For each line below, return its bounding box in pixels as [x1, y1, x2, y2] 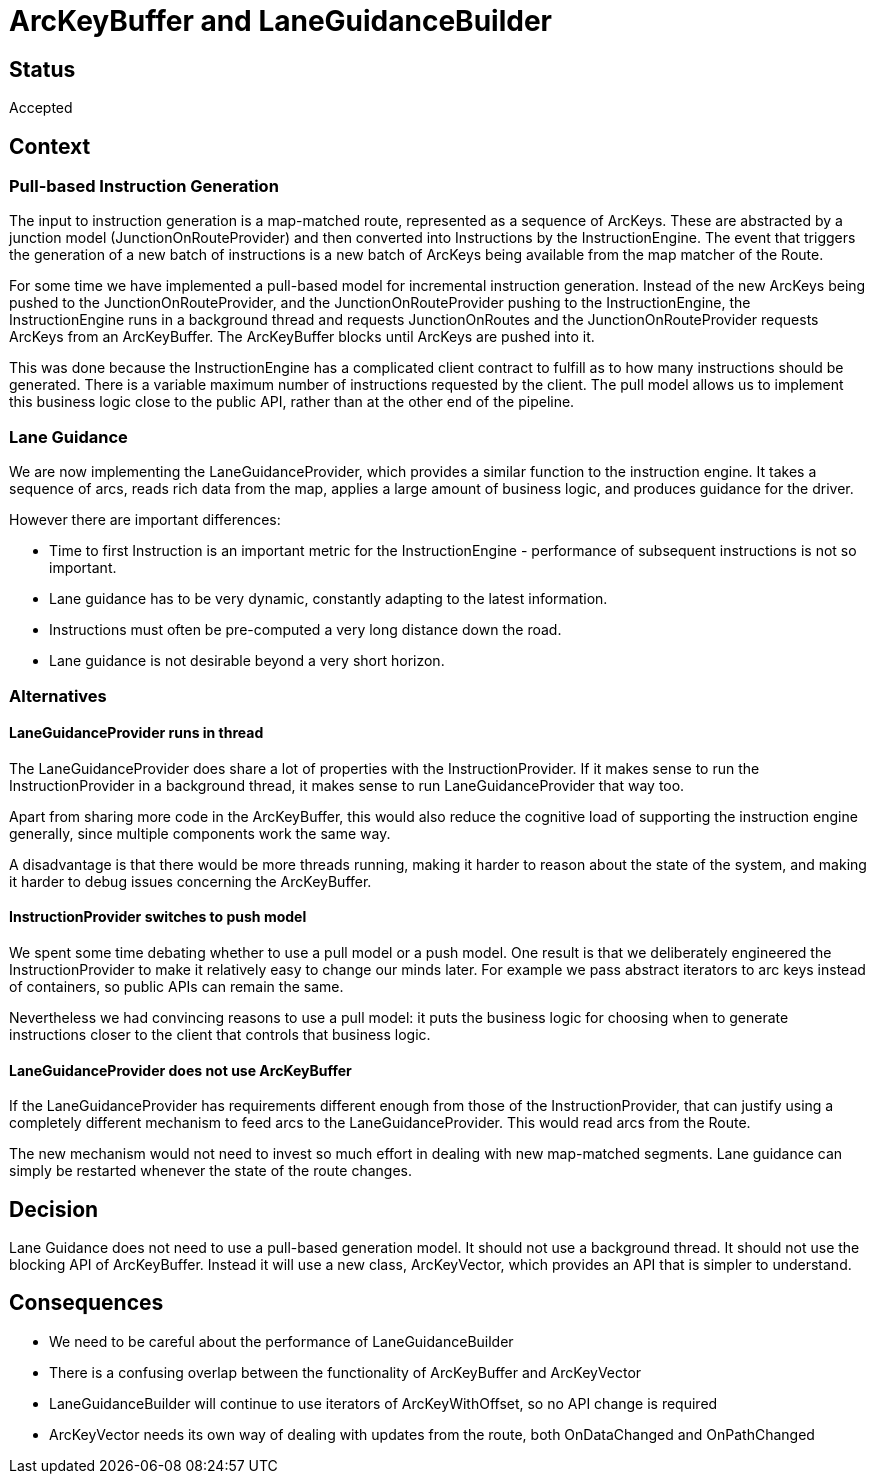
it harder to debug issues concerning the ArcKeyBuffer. [9, 872, 372, 890]
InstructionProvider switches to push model [9, 908, 307, 926]
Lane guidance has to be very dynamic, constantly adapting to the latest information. [49, 590, 608, 608]
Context [9, 133, 91, 159]
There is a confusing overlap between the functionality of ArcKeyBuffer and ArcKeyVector [49, 1363, 642, 1381]
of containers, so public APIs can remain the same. [9, 977, 344, 995]
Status [9, 56, 76, 82]
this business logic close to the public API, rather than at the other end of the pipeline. [9, 393, 575, 411]
